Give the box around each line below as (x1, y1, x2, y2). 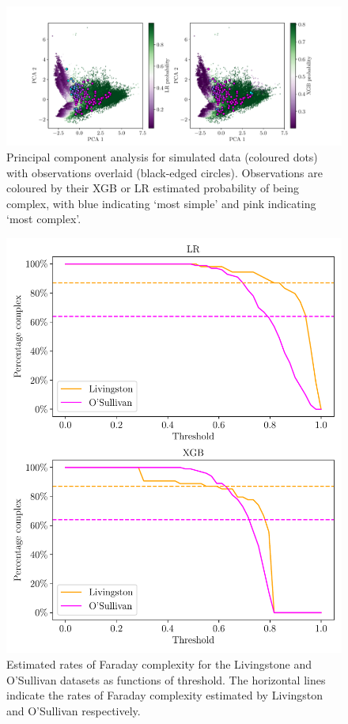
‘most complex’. (6, 210, 81, 227)
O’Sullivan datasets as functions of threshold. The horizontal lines (6, 671, 326, 688)
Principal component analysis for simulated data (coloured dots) (6, 148, 318, 165)
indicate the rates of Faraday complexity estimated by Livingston (6, 687, 323, 703)
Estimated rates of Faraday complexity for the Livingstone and (6, 655, 312, 672)
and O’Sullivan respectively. (6, 702, 141, 718)
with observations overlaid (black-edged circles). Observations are (6, 164, 323, 180)
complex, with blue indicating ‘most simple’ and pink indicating (6, 195, 316, 211)
